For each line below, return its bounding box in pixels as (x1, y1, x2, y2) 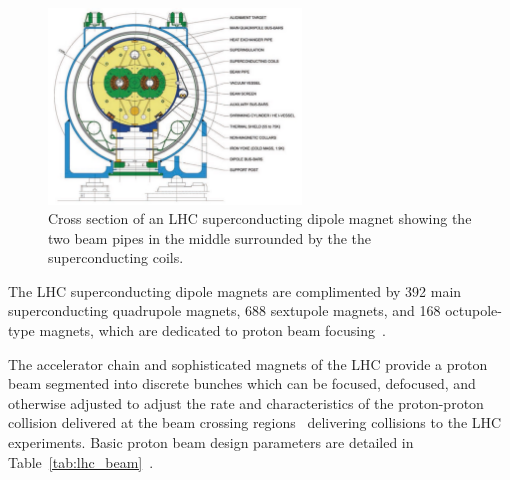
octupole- (445, 300, 502, 321)
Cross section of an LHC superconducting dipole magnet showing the (48, 208, 472, 229)
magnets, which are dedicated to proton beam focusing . (39, 320, 386, 341)
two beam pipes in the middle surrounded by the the (48, 227, 372, 248)
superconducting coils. (48, 247, 184, 268)
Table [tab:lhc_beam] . (8, 451, 154, 472)
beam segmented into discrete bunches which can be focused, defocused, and (8, 373, 476, 394)
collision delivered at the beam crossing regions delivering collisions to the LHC (8, 412, 502, 433)
